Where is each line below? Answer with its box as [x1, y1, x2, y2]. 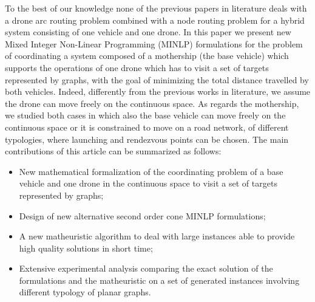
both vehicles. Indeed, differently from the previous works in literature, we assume [5, 85, 311, 98]
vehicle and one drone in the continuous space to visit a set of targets [19, 177, 277, 190]
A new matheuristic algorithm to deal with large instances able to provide [19, 230, 295, 242]
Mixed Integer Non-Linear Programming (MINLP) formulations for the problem [5, 37, 303, 50]
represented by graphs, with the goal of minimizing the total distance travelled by [5, 73, 309, 86]
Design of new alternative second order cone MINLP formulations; [19, 209, 266, 222]
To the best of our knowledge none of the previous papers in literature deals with [5, 2, 307, 14]
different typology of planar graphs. [19, 286, 151, 298]
